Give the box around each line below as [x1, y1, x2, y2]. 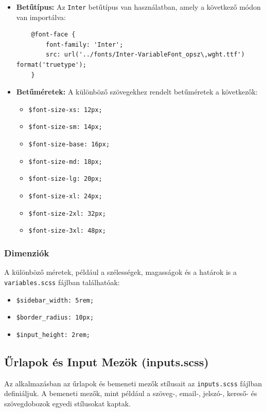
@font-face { [31, 31, 76, 39]
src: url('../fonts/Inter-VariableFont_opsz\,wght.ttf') [46, 51, 245, 59]
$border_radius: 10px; [16, 314, 94, 322]
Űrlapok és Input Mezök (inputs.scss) [4, 353, 209, 369]
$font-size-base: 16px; [28, 141, 110, 148]
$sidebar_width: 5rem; [16, 296, 94, 304]
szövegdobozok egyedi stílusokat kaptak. [4, 398, 131, 408]
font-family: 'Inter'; [46, 41, 123, 48]
